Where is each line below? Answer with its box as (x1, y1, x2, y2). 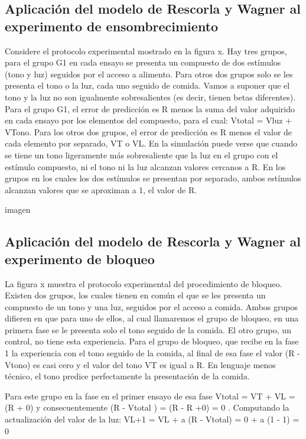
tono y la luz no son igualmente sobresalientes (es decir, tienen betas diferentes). (5, 90, 296, 103)
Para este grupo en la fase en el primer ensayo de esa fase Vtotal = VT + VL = (5, 389, 295, 402)
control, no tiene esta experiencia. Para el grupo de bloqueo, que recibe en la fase (5, 335, 299, 347)
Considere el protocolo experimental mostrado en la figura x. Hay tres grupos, (5, 44, 287, 57)
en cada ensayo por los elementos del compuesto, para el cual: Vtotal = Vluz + (5, 114, 292, 126)
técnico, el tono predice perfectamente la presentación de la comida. (5, 370, 250, 382)
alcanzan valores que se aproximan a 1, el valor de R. (5, 183, 197, 196)
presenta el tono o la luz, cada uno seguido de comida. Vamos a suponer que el (5, 79, 290, 92)
